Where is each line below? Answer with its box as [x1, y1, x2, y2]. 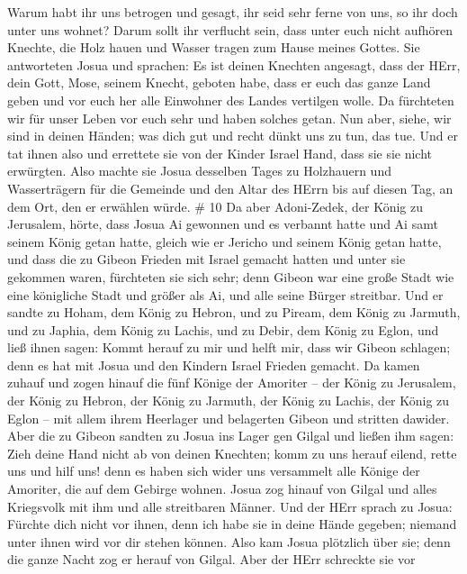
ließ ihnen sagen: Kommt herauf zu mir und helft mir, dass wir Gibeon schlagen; [7, 338, 451, 357]
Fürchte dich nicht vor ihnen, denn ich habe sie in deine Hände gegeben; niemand [7, 515, 457, 533]
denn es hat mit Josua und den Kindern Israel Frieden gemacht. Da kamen [7, 355, 420, 374]
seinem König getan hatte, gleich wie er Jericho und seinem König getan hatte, [7, 232, 442, 251]
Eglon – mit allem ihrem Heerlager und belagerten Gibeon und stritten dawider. [7, 408, 450, 427]
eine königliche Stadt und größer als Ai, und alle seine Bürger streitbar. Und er [7, 285, 444, 304]
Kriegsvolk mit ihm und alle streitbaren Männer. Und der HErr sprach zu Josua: [7, 497, 453, 515]
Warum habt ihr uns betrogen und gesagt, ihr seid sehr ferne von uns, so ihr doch [7, 3, 458, 21]
